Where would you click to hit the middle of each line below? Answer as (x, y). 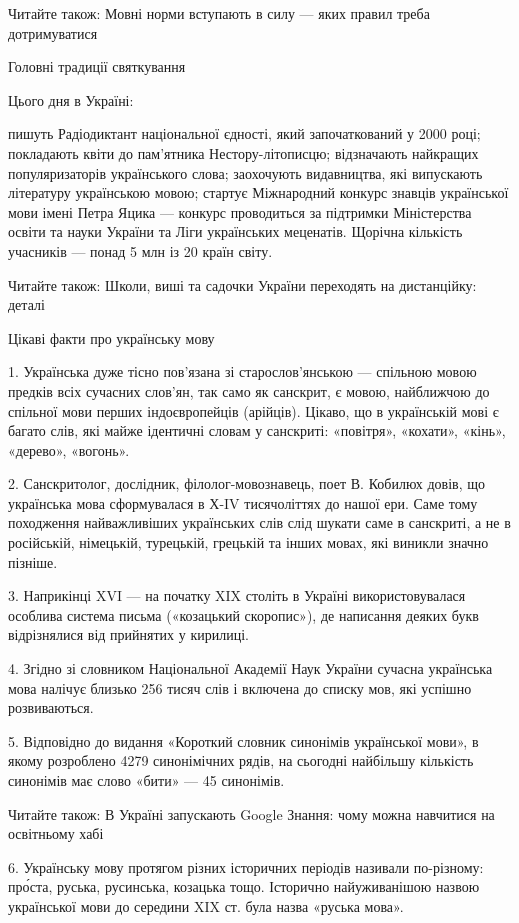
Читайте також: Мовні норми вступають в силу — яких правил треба (219, 13)
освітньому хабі (56, 833)
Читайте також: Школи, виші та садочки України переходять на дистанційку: (242, 284)
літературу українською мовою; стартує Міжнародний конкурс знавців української (258, 192)
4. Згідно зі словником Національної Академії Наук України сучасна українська (250, 668)
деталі (26, 304)
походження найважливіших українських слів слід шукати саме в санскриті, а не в (259, 522)
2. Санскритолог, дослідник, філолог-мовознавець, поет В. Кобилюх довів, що (247, 483)
